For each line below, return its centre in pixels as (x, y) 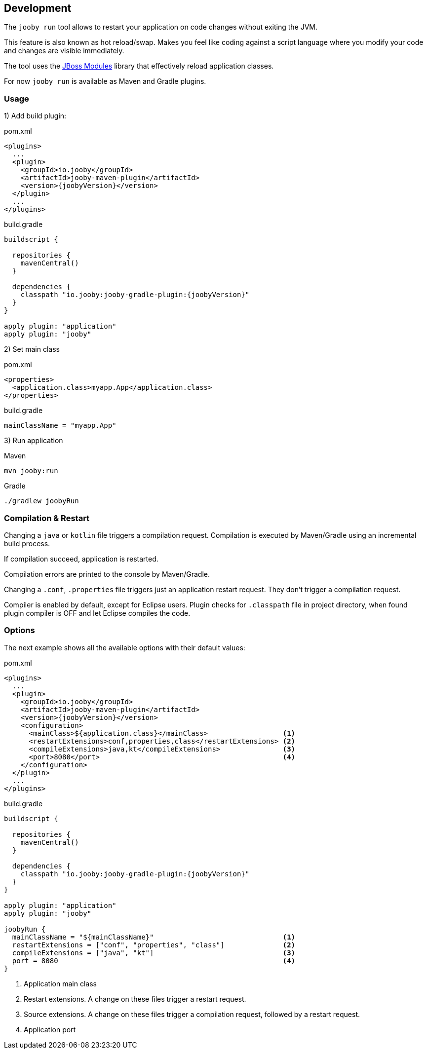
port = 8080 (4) (154, 960)
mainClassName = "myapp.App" (60, 426)
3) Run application (34, 441)
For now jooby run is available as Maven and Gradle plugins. (105, 81)
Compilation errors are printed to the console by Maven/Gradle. (107, 574)
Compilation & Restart (47, 518)
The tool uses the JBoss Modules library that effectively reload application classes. (139, 66)
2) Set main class (32, 349)
